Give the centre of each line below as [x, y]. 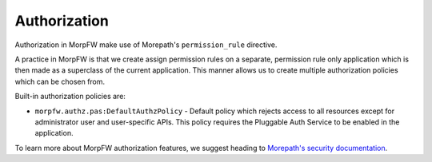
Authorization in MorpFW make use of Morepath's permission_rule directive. [146, 45]
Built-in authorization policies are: [70, 97]
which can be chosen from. [60, 81]
